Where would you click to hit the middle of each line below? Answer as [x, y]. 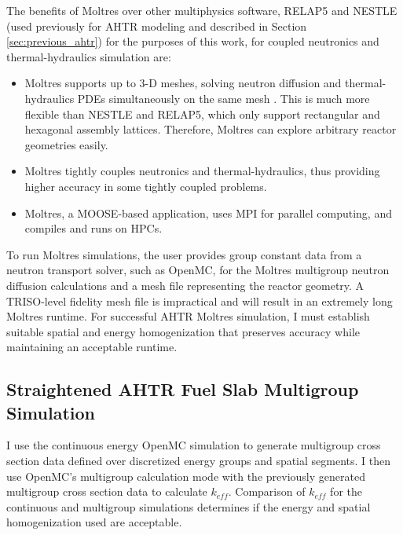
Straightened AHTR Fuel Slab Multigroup [183, 389]
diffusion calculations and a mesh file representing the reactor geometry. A [185, 285]
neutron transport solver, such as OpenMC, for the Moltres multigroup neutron [198, 270]
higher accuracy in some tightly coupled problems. [146, 186]
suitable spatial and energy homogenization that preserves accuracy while [183, 331]
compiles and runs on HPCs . [93, 228]
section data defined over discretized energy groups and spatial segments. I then [199, 461]
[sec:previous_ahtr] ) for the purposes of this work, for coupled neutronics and [193, 41]
